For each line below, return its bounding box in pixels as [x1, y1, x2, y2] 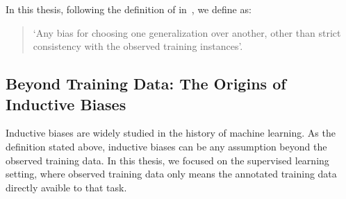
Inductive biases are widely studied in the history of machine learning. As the [6, 126, 336, 140]
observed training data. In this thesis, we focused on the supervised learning [6, 153, 329, 167]
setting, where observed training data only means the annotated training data [6, 166, 337, 181]
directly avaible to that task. [6, 180, 127, 194]
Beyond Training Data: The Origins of [6, 73, 286, 94]
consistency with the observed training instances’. [33, 39, 243, 53]
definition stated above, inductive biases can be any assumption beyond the [6, 139, 327, 153]
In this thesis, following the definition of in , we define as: [6, 2, 252, 16]
